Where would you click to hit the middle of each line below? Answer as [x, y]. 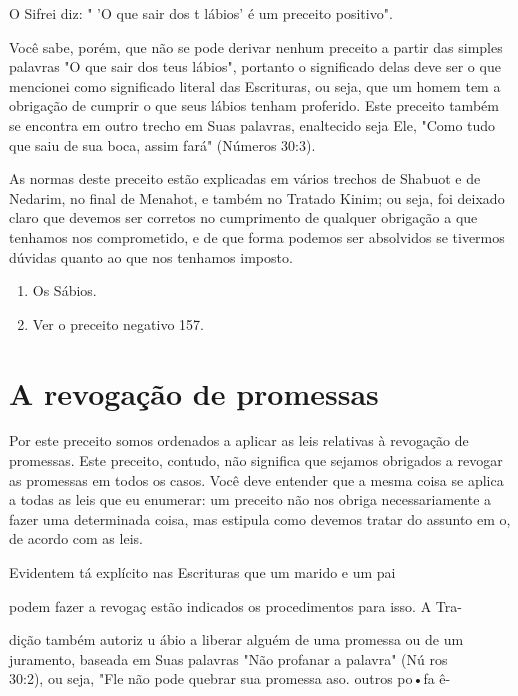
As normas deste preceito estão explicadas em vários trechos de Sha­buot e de [245, 178]
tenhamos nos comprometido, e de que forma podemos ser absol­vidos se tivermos [257, 236]
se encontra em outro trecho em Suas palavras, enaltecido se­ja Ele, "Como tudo [252, 124]
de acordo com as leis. [76, 538]
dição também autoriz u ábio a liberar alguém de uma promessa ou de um [236, 639]
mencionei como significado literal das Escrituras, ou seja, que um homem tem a [255, 85]
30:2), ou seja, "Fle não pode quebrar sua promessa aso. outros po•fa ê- [230, 678]
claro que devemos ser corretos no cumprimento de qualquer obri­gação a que [243, 217]
